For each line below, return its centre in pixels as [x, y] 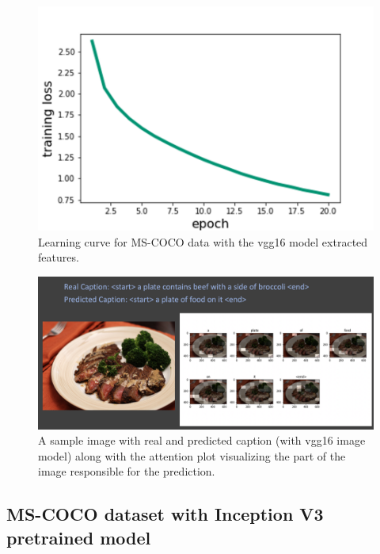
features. [59, 257]
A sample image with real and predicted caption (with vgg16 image [202, 440]
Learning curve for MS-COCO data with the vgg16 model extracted [203, 241]
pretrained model [79, 537]
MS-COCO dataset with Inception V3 [165, 514]
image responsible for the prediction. [127, 471]
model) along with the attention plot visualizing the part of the [192, 455]
